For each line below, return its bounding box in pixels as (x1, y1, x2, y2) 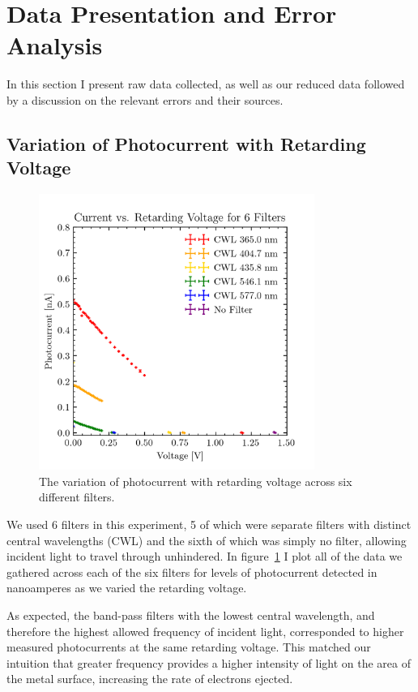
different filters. (39, 488, 115, 505)
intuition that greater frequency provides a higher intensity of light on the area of (6, 654, 411, 671)
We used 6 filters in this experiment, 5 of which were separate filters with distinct (6, 516, 412, 533)
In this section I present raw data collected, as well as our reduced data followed (6, 75, 405, 92)
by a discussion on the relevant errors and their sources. (6, 91, 284, 108)
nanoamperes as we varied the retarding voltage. (6, 579, 247, 596)
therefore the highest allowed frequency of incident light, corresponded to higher (6, 622, 404, 639)
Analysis (6, 28, 103, 62)
